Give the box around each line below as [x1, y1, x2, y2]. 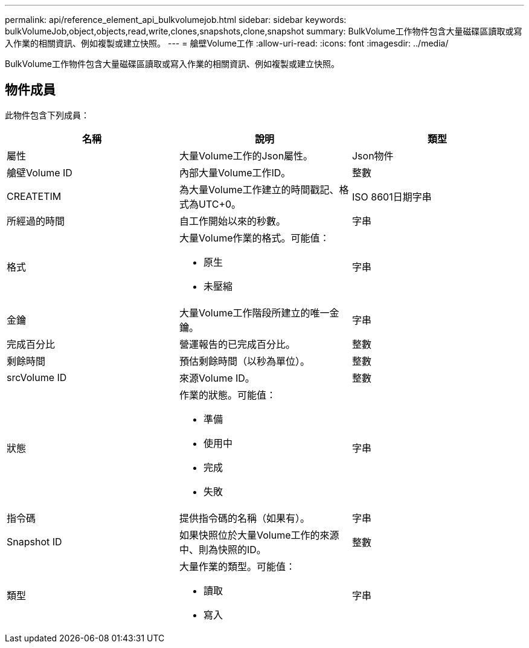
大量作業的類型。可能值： [179, 560, 295, 573]
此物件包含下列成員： [5, 109, 89, 120]
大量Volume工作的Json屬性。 [179, 149, 313, 162]
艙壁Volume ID [7, 166, 72, 179]
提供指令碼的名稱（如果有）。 [179, 512, 310, 524]
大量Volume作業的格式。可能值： [179, 231, 330, 244]
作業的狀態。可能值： [179, 388, 276, 401]
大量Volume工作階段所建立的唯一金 [179, 306, 339, 319]
